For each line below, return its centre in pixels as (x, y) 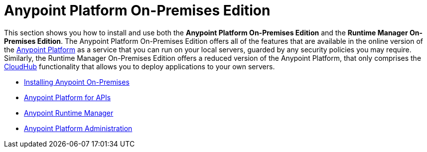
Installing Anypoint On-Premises (77, 82)
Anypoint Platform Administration (78, 128)
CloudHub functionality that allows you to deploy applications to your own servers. (140, 66)
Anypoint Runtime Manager (69, 113)
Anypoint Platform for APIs (68, 97)
